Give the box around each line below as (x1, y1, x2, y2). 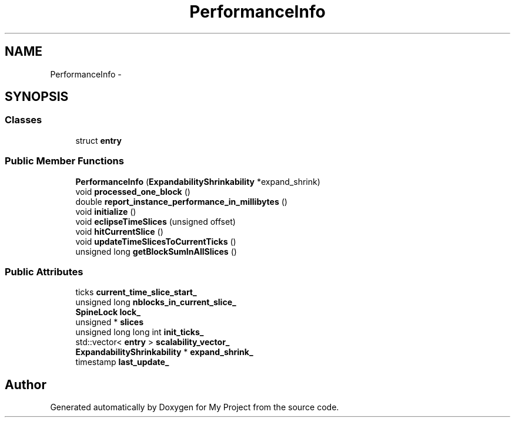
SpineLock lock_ (75, 307, 141, 318)
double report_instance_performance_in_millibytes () (75, 196, 287, 207)
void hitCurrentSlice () (75, 226, 163, 237)
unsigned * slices (75, 317, 144, 328)
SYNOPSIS (5, 89, 69, 104)
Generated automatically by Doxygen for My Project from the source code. (50, 402, 339, 413)
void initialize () (75, 206, 136, 217)
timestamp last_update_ (75, 357, 169, 367)
